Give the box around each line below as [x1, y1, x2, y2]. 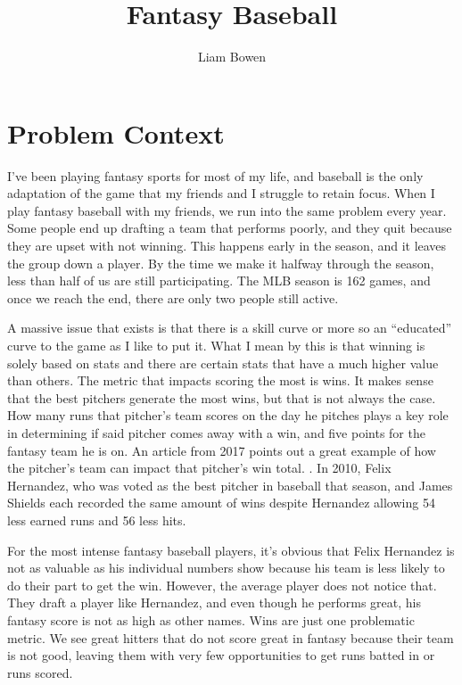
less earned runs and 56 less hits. [7, 510, 186, 529]
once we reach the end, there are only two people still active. [7, 288, 339, 307]
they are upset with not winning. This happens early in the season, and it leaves [7, 236, 447, 255]
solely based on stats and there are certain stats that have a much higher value [7, 353, 439, 372]
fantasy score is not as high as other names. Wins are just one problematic [7, 610, 415, 629]
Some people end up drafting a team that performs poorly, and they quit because [7, 219, 452, 237]
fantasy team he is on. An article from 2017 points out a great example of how [7, 441, 436, 459]
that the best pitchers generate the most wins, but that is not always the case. [7, 388, 436, 407]
